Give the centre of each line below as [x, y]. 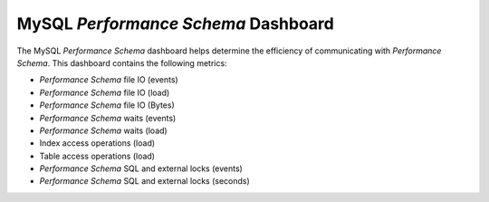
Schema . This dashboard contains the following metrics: [122, 63]
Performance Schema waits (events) [108, 118]
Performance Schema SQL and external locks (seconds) [145, 181]
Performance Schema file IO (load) [105, 92]
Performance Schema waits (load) [103, 130]
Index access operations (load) [97, 143]
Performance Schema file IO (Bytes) [107, 105]
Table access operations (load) [97, 156]
